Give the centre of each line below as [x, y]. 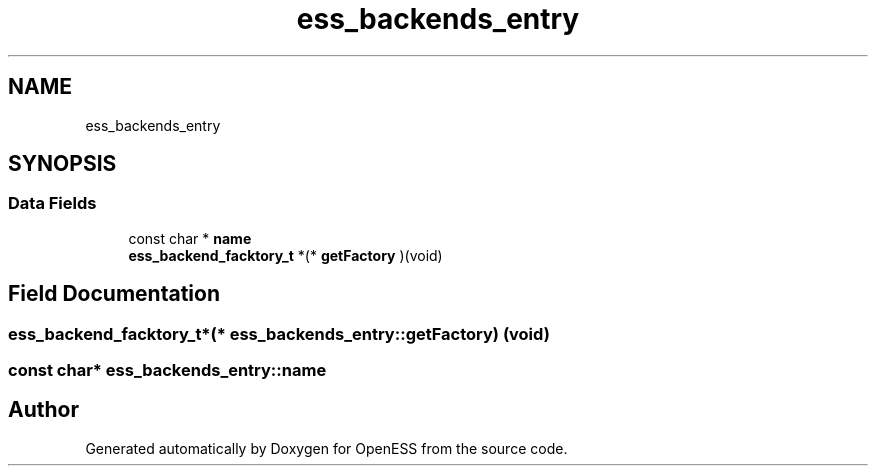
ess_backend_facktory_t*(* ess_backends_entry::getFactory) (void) [279, 333]
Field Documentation [114, 294]
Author [43, 410]
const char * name [190, 238]
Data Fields [52, 203]
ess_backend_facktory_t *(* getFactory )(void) [285, 255]
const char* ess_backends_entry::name [167, 370]
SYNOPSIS [62, 164]
